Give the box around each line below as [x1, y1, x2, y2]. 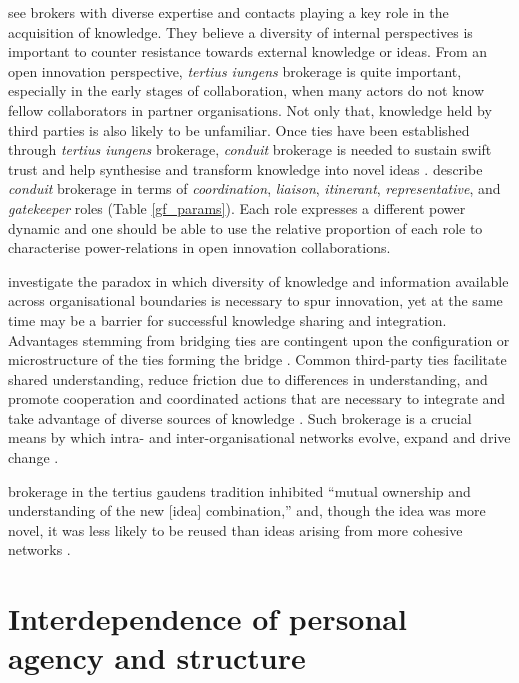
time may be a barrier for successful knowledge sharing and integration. [8, 309, 447, 330]
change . [8, 447, 59, 468]
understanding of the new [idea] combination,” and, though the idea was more [8, 500, 486, 521]
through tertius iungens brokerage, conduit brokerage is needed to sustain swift [8, 139, 492, 160]
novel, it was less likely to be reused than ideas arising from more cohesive [8, 519, 463, 540]
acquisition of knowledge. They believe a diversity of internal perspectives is [8, 21, 473, 42]
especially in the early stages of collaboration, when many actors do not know [8, 80, 485, 101]
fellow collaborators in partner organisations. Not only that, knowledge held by [8, 99, 492, 120]
